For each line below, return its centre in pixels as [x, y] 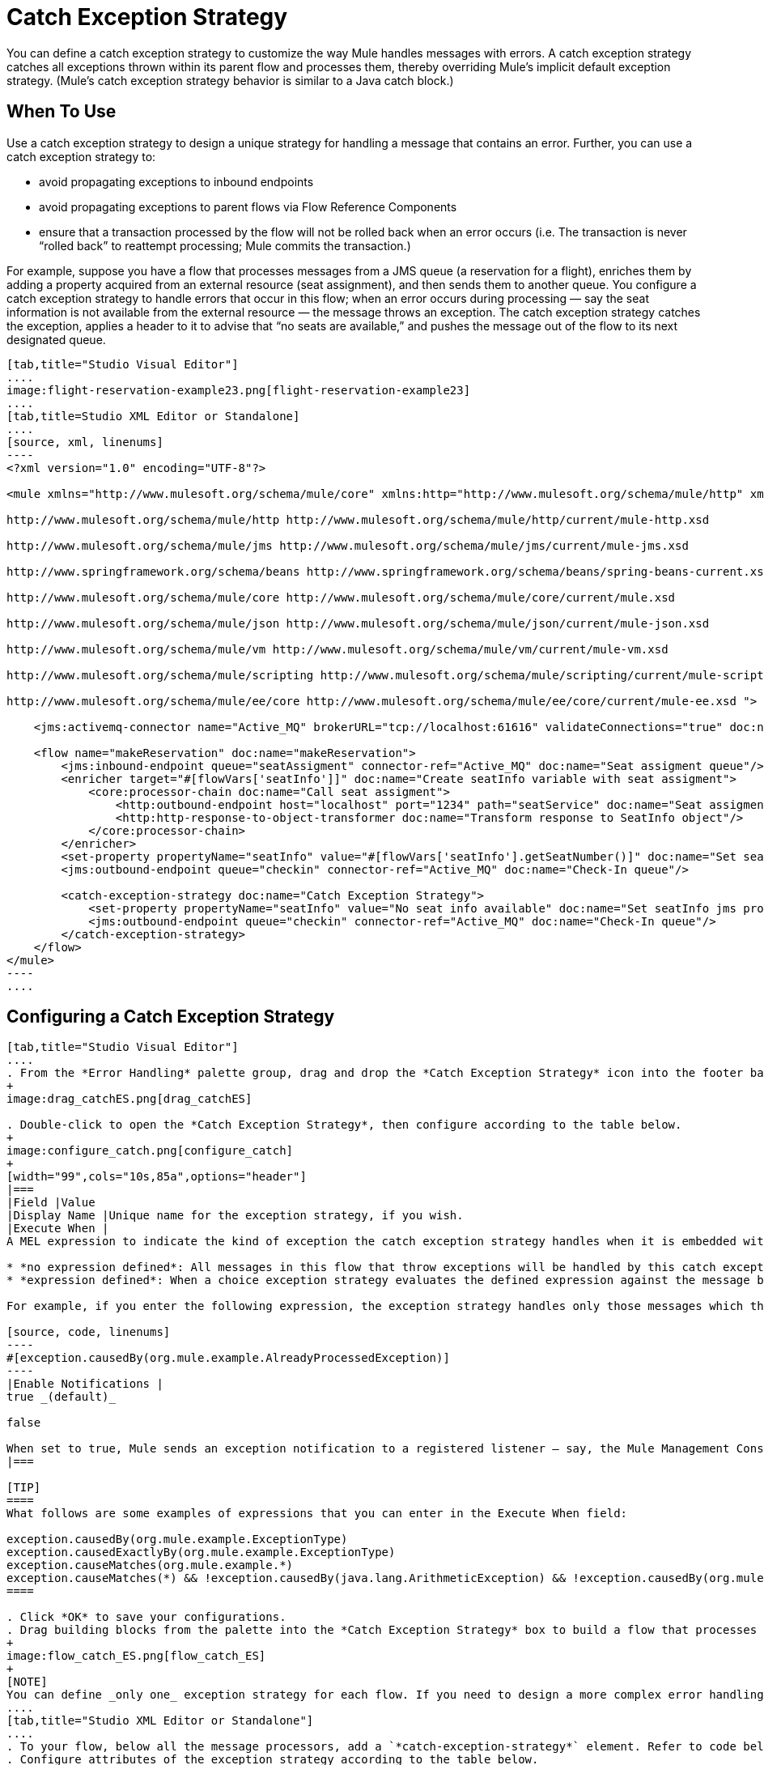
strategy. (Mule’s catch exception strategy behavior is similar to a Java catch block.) [230, 80]
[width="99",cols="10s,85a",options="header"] [157, 1177]
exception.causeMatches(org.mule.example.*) [150, 1565]
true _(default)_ [61, 1397]
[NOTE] [27, 1682]
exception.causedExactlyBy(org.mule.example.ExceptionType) [201, 1552]
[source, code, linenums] [89, 1332]
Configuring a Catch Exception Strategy [171, 1017]
